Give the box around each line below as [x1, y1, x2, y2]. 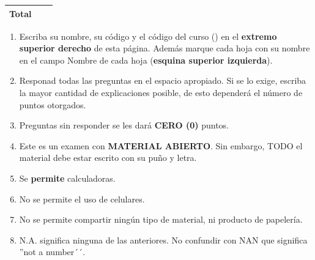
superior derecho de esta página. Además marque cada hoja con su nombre [19, 42, 310, 54]
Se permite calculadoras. [19, 171, 116, 184]
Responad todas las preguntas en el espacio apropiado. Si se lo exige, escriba [19, 74, 306, 87]
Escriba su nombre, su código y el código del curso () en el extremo [19, 29, 277, 42]
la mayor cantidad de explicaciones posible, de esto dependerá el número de [19, 86, 303, 98]
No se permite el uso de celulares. [19, 192, 145, 205]
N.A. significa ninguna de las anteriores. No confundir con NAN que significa [19, 233, 308, 246]
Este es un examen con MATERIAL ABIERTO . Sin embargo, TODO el [19, 139, 303, 152]
